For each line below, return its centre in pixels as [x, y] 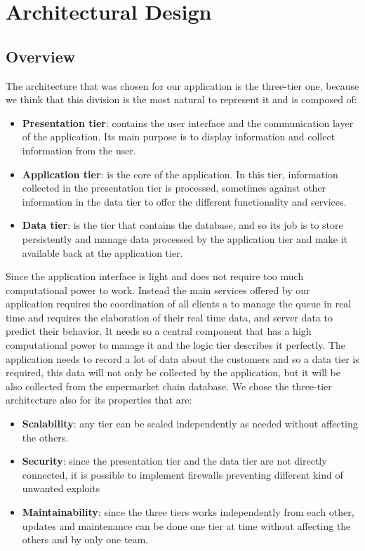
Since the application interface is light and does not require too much [155, 276]
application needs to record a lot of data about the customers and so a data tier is [182, 358]
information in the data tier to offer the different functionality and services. [184, 201]
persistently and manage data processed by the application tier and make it [185, 238]
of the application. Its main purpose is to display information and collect [179, 137]
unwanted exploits [61, 488]
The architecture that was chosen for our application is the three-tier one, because [182, 85]
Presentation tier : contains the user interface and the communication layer [188, 122]
